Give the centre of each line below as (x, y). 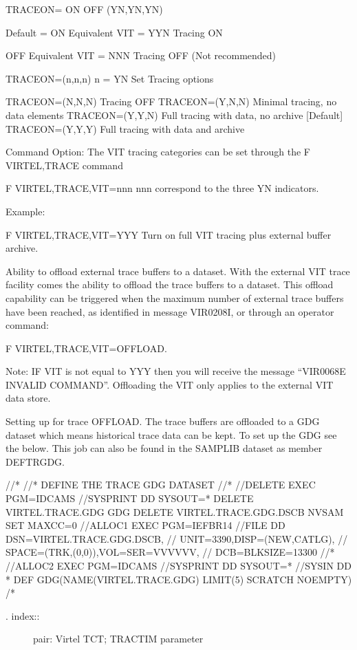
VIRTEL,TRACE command (64, 165)
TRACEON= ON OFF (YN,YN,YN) (84, 9)
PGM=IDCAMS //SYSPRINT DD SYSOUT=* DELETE (130, 498)
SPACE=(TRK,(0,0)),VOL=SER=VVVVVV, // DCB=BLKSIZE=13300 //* (170, 552)
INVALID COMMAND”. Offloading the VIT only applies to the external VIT (170, 384)
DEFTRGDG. (35, 461)
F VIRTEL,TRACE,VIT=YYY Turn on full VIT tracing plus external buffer (169, 234)
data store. (28, 398)
